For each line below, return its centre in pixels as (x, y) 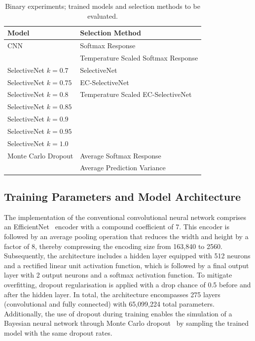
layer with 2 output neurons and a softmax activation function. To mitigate (118, 275)
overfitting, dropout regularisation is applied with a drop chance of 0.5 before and (127, 284)
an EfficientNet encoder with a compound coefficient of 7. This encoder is (117, 227)
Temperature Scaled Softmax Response (139, 57)
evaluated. (103, 15)
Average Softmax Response (121, 155)
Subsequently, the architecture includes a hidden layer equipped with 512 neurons (127, 256)
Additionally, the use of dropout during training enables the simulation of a (118, 313)
